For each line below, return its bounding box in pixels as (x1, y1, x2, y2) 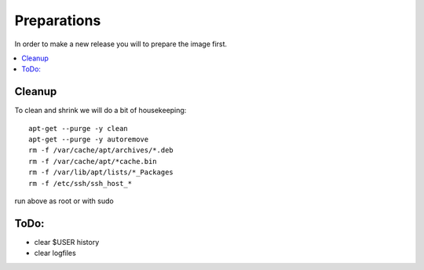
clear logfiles (34, 248, 76, 258)
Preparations (14, 12, 101, 29)
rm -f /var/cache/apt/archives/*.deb (28, 146, 174, 155)
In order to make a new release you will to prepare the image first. (14, 39, 228, 49)
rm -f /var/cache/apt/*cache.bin (28, 157, 157, 166)
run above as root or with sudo (14, 196, 114, 206)
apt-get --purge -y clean (28, 124, 129, 133)
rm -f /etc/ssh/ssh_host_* (28, 179, 133, 188)
